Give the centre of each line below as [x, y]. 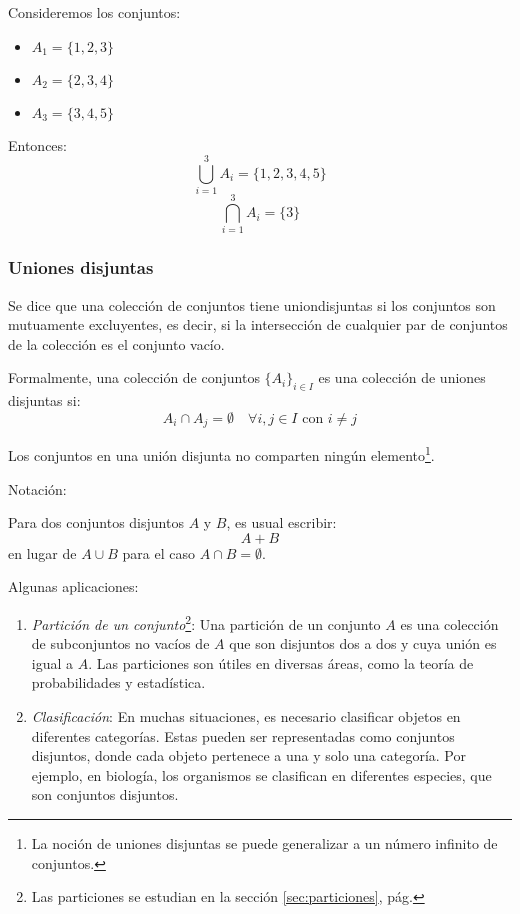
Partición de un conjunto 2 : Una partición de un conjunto [206, 622]
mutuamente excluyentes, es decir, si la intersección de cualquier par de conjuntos [258, 324]
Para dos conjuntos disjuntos [96, 522]
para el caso [158, 552]
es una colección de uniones [402, 377]
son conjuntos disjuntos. [105, 794]
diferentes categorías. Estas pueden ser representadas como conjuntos [243, 735]
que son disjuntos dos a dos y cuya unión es [363, 643]
